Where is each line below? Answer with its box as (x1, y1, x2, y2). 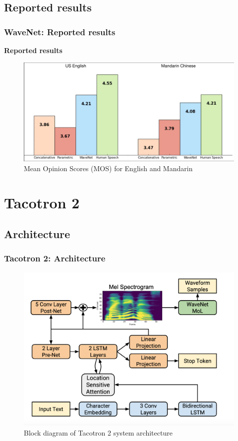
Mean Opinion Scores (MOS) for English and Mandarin (24, 163, 193, 173)
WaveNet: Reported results (4, 25, 116, 38)
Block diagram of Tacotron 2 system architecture (24, 427, 173, 438)
